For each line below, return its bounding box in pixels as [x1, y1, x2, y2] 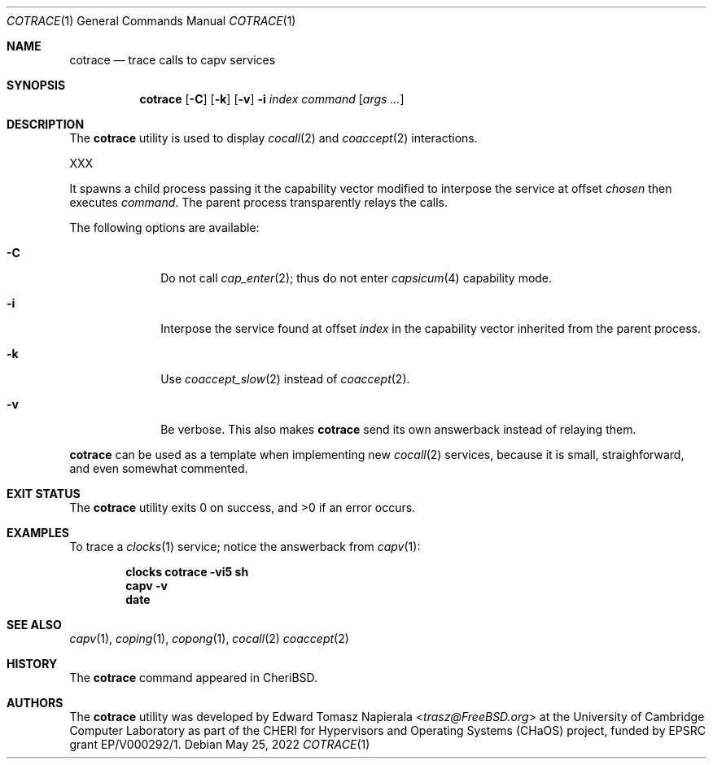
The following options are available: [69, 221, 260, 234]
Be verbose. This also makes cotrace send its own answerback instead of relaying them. [160, 422, 636, 436]
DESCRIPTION [7, 117, 85, 131]
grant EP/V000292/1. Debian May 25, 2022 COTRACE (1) [69, 737, 370, 751]
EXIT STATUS [7, 487, 81, 501]
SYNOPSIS [7, 78, 66, 92]
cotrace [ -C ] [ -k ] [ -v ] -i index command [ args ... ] [139, 92, 405, 106]
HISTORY [7, 657, 58, 671]
